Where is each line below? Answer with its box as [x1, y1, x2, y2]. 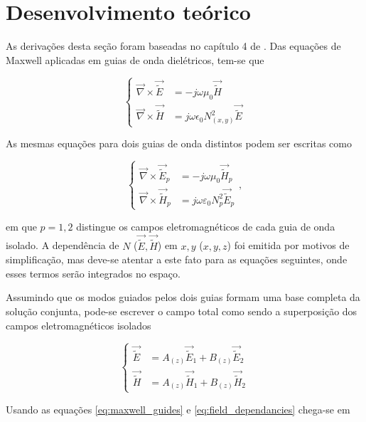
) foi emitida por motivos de [227, 238, 350, 253]
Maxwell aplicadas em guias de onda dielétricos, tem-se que [6, 52, 264, 67]
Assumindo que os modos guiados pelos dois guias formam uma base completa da [6, 290, 360, 305]
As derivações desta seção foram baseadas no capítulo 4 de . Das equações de [6, 38, 341, 53]
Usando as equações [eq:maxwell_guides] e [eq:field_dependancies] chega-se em [6, 401, 350, 416]
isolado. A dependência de [6, 238, 119, 253]
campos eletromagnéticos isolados [6, 317, 151, 332]
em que [6, 218, 37, 233]
